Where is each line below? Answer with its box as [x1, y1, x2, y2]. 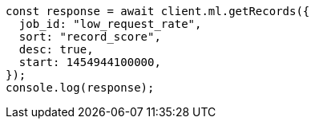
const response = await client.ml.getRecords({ [6, 5, 310, 18]
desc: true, [18, 43, 94, 56]
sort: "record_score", [18, 30, 161, 43]
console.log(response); [6, 81, 155, 94]
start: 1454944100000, [18, 56, 161, 68]
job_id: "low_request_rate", [18, 18, 202, 30]
